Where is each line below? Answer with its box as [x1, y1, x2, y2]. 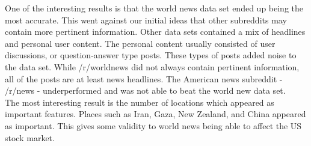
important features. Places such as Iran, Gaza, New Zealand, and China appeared [5, 108, 306, 120]
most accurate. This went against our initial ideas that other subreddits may [5, 13, 287, 26]
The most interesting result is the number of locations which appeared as [5, 96, 274, 108]
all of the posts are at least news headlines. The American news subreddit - [5, 72, 283, 85]
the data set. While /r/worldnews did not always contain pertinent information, [5, 60, 300, 73]
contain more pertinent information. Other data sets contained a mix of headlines [5, 25, 306, 38]
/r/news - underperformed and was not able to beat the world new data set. [5, 84, 286, 97]
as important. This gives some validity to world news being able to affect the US [5, 119, 302, 132]
